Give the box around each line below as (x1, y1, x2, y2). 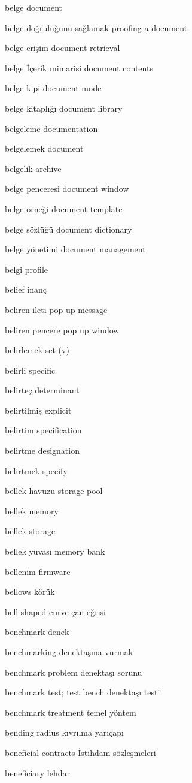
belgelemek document (5, 142, 84, 155)
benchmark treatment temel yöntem (5, 706, 136, 718)
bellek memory (5, 504, 59, 517)
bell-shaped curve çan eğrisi (5, 605, 106, 618)
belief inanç (5, 283, 47, 296)
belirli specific (5, 363, 56, 376)
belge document (5, 1, 63, 13)
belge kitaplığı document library (5, 101, 123, 114)
